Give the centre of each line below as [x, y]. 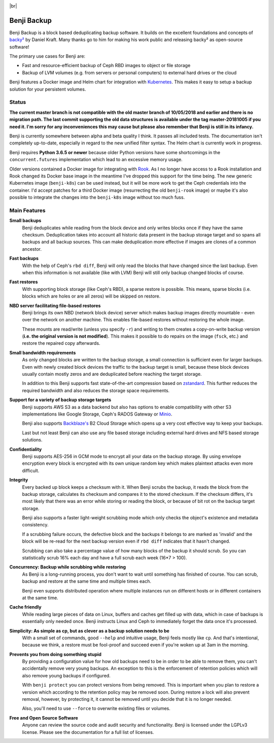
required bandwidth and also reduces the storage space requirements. [96, 390]
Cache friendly [25, 607]
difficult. [31, 470]
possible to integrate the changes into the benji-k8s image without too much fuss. [97, 197]
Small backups [25, 221]
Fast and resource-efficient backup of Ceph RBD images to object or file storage [106, 66]
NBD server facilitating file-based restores [55, 306]
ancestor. [32, 249]
